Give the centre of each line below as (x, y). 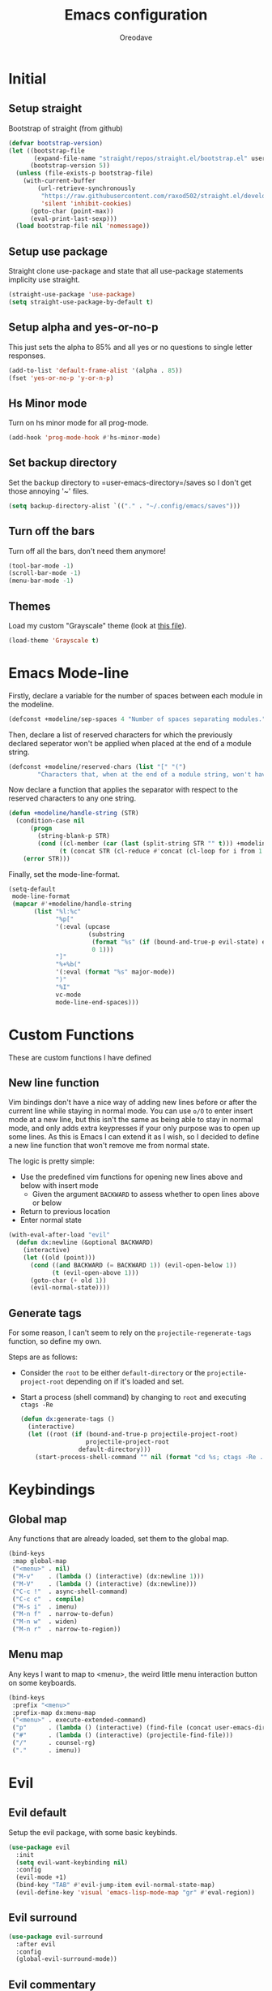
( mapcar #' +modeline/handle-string (72, 904)
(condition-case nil (50, 821)
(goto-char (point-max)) (72, 211)
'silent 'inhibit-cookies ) (86, 203)
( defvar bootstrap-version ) (56, 143)
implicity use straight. (44, 280)
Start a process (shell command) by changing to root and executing (133, 1397)
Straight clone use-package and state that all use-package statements (126, 271)
